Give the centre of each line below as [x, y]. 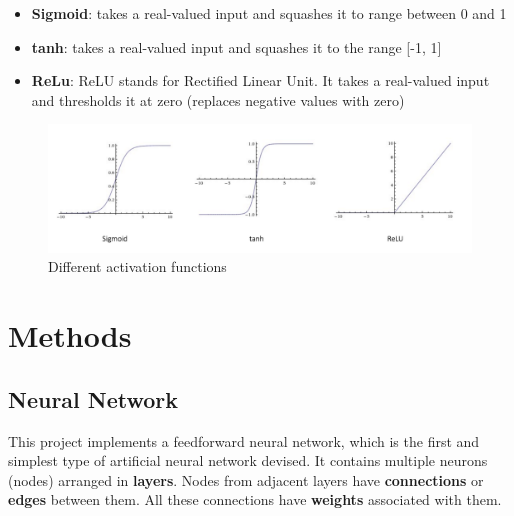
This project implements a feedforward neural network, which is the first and [244, 440]
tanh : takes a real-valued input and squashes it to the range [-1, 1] [236, 46]
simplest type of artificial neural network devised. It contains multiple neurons [248, 460]
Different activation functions [137, 266]
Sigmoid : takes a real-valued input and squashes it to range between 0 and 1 [269, 13]
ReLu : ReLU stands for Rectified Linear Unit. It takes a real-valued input [260, 80]
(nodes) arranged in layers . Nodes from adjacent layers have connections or [246, 479]
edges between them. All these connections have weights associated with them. [255, 499]
